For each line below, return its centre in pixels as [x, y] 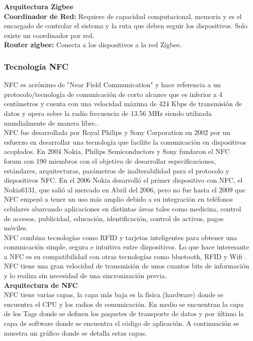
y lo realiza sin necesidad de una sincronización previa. [85, 275]
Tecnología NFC [36, 66]
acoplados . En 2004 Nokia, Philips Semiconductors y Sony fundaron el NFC [117, 151]
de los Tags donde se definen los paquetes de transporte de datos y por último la [124, 313]
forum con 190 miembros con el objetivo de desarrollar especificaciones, [110, 161]
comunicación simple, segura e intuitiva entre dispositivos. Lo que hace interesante [126, 247]
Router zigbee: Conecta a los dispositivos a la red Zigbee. [93, 45]
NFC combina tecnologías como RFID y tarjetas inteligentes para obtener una [121, 237]
